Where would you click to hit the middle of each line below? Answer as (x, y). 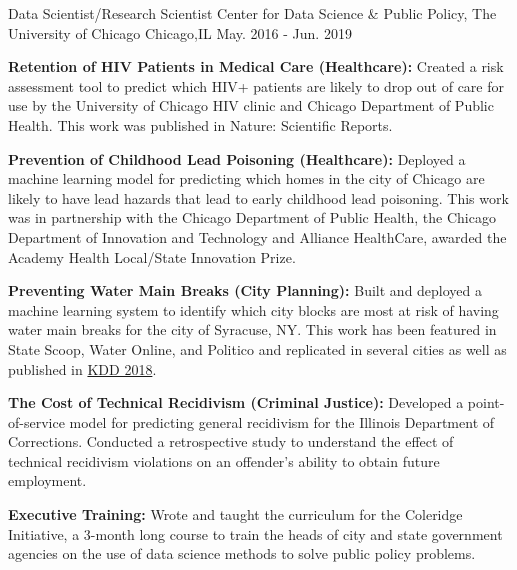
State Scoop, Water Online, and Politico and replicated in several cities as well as (257, 348)
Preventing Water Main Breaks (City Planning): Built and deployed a (245, 290)
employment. (47, 480)
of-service (36, 421)
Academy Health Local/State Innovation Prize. (152, 256)
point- (486, 402)
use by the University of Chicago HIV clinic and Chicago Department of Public (251, 105)
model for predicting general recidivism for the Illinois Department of (282, 421)
